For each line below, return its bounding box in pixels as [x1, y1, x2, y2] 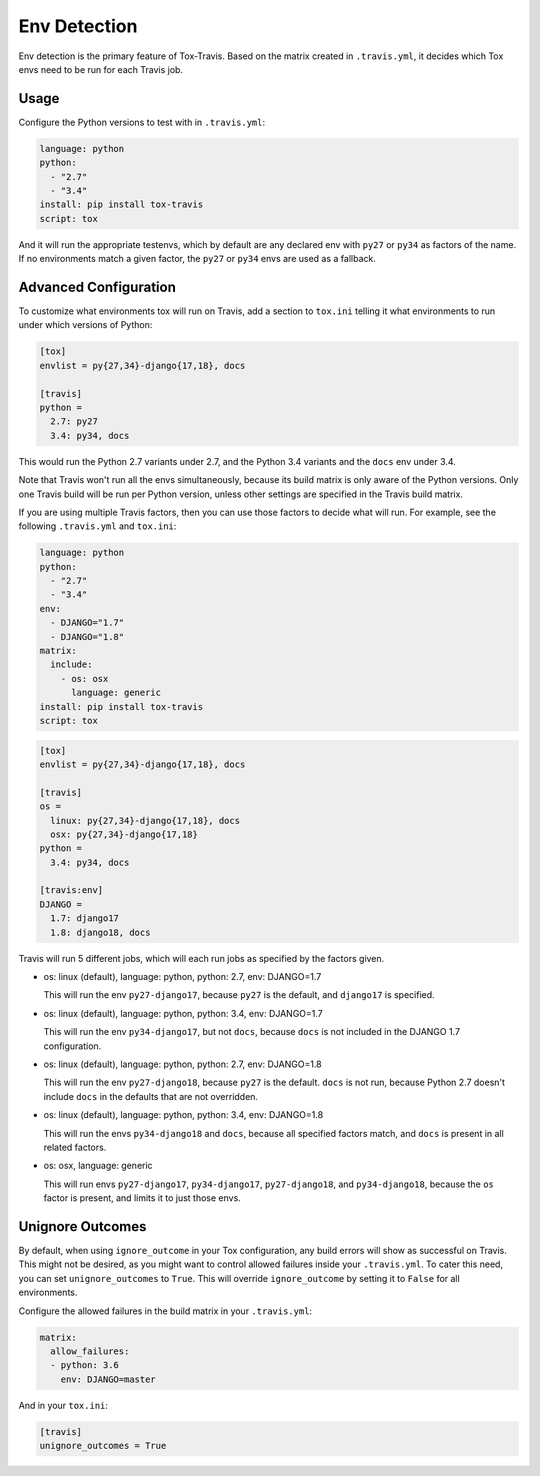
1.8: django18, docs [50, 926, 151, 938]
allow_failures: [50, 1345, 130, 1357]
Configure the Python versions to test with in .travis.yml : [18, 116, 265, 128]
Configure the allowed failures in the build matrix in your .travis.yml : [18, 1305, 313, 1317]
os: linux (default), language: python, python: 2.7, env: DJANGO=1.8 [43, 1058, 322, 1070]
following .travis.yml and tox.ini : [18, 520, 177, 532]
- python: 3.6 [50, 1360, 120, 1371]
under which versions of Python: [18, 319, 153, 331]
